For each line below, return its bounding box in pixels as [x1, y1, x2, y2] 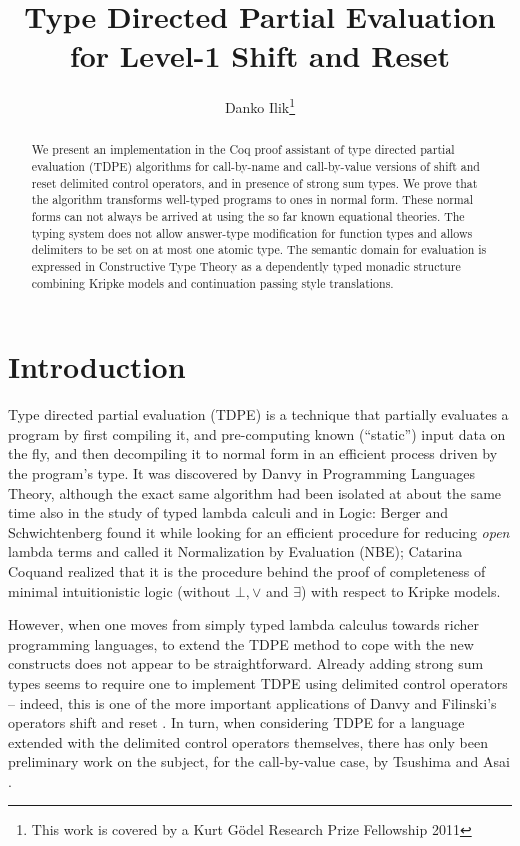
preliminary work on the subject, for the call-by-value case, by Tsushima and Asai [8, 751, 510, 772]
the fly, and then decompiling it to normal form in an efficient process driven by [8, 443, 498, 464]
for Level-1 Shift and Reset [69, 35, 451, 76]
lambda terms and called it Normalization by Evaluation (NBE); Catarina [8, 541, 463, 562]
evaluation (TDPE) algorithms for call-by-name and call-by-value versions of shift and [31, 158, 480, 175]
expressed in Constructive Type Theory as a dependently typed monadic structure [31, 257, 461, 274]
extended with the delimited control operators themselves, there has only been [8, 731, 488, 752]
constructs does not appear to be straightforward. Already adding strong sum [8, 653, 484, 674]
